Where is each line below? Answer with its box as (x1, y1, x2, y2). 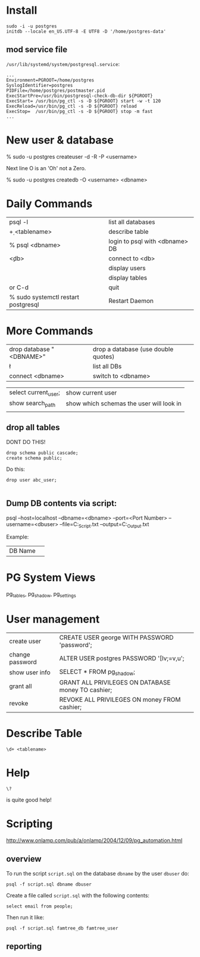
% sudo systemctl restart (9, 293, 79, 301)
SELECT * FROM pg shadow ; (59, 668, 136, 677)
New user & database (6, 133, 114, 146)
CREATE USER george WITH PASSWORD (59, 633, 174, 642)
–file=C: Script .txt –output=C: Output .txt (59, 520, 149, 529)
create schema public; (6, 455, 62, 461)
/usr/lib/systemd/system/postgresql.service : (6, 60, 120, 67)
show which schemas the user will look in (65, 399, 182, 408)
